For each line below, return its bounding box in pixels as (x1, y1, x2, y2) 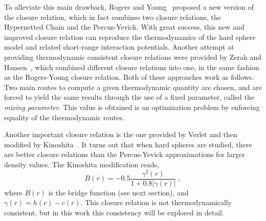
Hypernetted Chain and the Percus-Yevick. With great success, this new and (4, 21, 245, 32)
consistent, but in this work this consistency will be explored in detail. (4, 207, 224, 217)
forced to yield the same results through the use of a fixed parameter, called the (4, 92, 254, 102)
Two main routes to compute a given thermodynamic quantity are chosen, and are (4, 81, 262, 92)
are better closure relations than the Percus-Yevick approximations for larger (4, 149, 245, 160)
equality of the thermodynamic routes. (4, 112, 125, 122)
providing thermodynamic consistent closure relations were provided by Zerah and (4, 51, 262, 62)
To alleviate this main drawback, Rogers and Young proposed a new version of (4, 2, 254, 12)
